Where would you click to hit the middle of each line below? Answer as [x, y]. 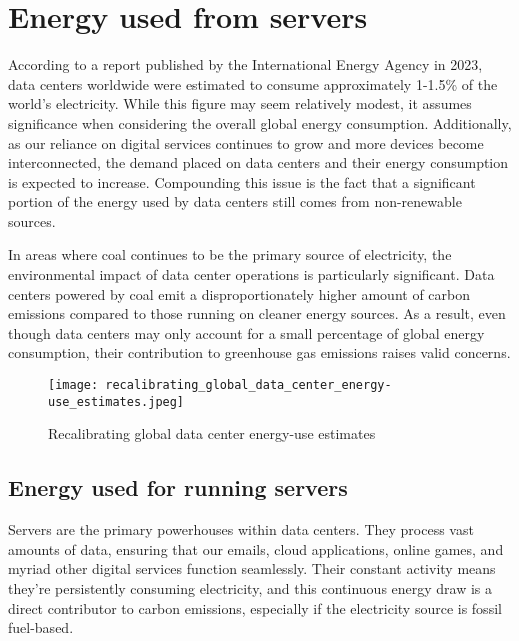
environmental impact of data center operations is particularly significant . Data [251, 274]
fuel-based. [41, 627]
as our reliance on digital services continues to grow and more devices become [246, 142]
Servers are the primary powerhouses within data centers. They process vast [241, 529]
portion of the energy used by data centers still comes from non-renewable [235, 201]
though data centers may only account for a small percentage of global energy [246, 332]
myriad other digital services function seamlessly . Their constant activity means [252, 568]
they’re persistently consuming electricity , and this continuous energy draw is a [250, 587]
